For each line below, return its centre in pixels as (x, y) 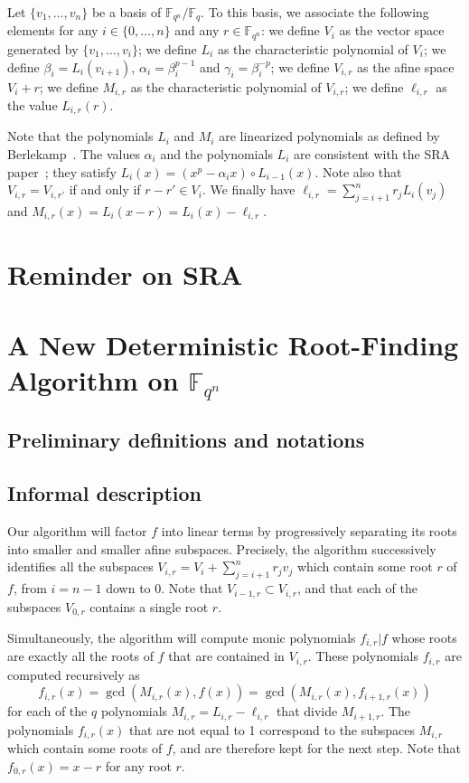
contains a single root (149, 606)
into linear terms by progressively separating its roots (309, 531)
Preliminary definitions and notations (186, 440)
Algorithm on (93, 380)
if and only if (105, 189)
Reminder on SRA (125, 274)
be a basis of (127, 12)
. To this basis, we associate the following (315, 12)
